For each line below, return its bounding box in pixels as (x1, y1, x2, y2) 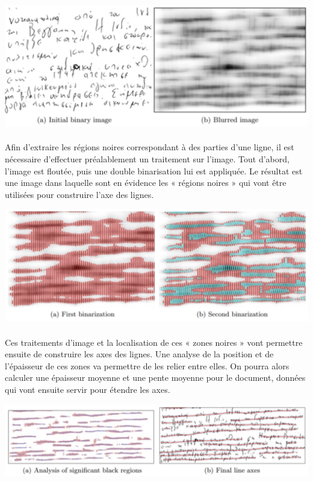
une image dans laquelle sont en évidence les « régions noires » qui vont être (5, 176, 287, 189)
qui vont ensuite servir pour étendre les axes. (5, 383, 170, 396)
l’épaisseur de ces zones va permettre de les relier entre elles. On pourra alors (5, 359, 290, 372)
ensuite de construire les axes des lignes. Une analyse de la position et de (5, 348, 274, 360)
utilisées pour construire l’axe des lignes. (5, 188, 154, 200)
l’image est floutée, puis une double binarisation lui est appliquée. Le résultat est (5, 164, 303, 177)
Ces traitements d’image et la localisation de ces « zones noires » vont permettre (5, 336, 303, 348)
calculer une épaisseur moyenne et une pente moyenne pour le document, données (5, 371, 306, 384)
